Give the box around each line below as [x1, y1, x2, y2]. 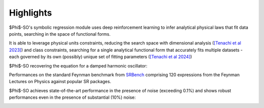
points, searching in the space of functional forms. [9, 31, 111, 37]
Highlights [9, 7, 52, 18]
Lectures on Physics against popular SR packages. [9, 79, 111, 85]
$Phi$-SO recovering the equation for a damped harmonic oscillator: [9, 63, 148, 68]
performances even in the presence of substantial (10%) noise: [9, 94, 136, 100]
